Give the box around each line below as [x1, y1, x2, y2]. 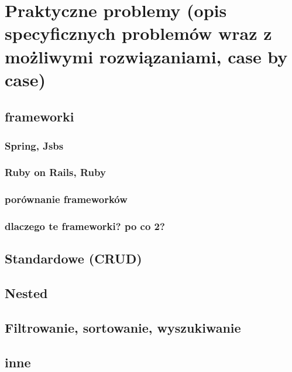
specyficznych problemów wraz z [5, 21, 272, 45]
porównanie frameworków [5, 192, 128, 207]
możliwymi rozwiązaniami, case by [5, 44, 288, 68]
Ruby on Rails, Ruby [5, 165, 106, 180]
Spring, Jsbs [5, 138, 64, 153]
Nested [5, 284, 48, 302]
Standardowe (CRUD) [5, 249, 142, 268]
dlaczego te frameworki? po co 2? [5, 219, 165, 234]
